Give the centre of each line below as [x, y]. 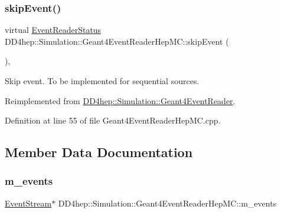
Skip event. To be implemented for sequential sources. [102, 81]
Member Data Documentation [99, 152]
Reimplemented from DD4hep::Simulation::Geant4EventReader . [120, 100]
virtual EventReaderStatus [53, 30]
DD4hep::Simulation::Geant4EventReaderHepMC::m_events [167, 203]
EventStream [28, 203]
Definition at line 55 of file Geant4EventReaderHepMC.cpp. [113, 120]
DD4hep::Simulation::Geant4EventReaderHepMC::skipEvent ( [117, 41]
